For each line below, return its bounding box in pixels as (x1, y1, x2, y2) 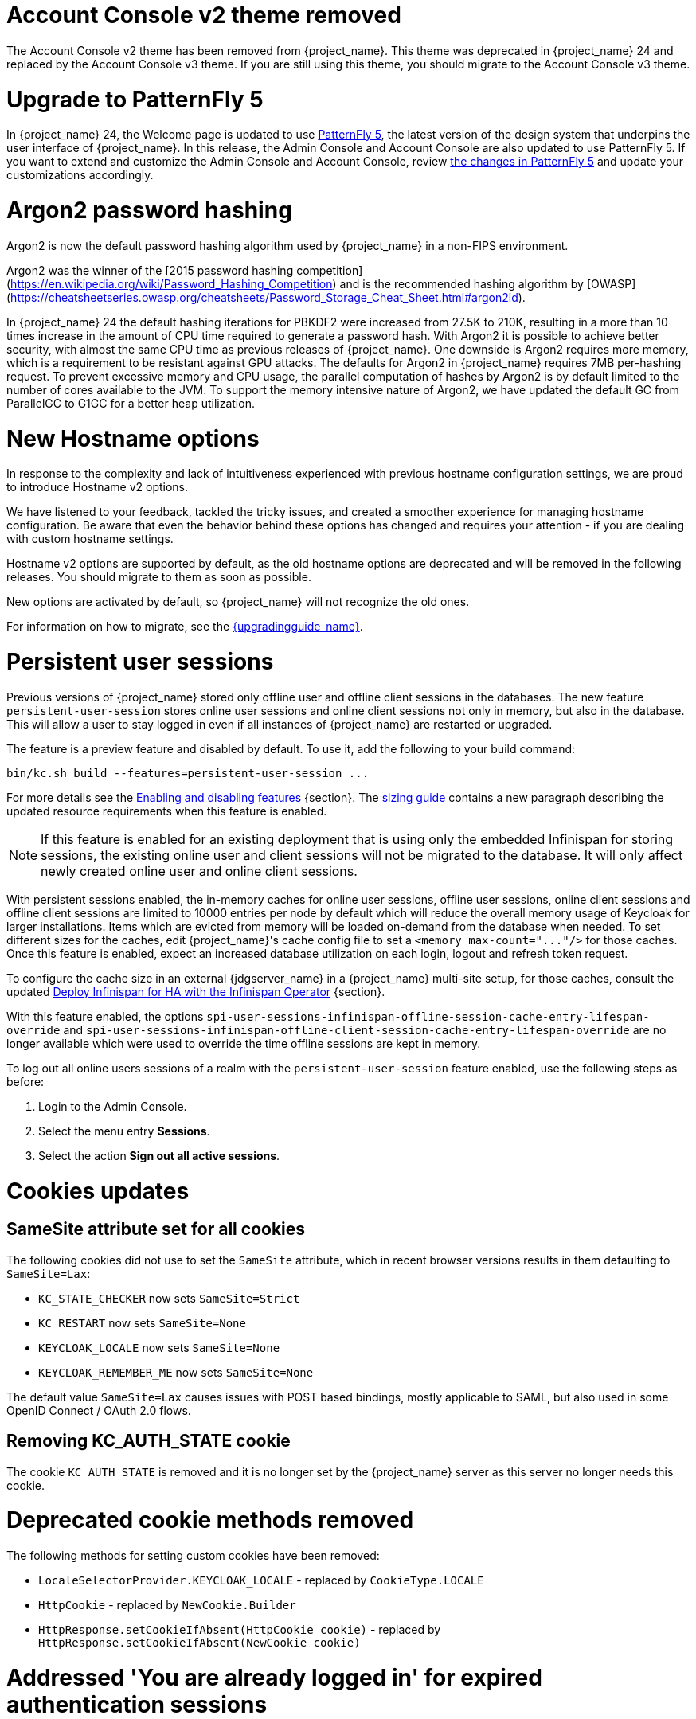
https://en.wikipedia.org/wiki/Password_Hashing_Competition (10, 276, 333, 291)
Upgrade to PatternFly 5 (6, 85, 264, 113)
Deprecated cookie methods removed (6, 1506, 414, 1534)
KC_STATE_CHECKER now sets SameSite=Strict (38, 1291, 300, 1305)
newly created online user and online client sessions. (41, 862, 358, 879)
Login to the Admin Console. (38, 1099, 187, 1113)
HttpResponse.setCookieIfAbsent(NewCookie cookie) (38, 1636, 361, 1650)
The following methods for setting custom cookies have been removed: (6, 1549, 380, 1563)
